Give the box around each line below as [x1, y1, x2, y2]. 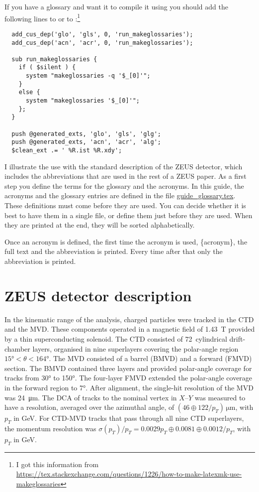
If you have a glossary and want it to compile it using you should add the [4, 1, 228, 11]
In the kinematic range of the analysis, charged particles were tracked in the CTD [4, 314, 254, 324]
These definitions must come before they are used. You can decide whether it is [4, 200, 246, 211]
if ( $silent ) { [18, 64, 76, 71]
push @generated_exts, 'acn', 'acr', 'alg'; [11, 138, 161, 146]
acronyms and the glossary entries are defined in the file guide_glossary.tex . [4, 190, 236, 201]
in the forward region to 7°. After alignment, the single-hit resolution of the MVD [4, 382, 254, 392]
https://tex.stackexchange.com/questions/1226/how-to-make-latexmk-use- [16, 469, 242, 479]
